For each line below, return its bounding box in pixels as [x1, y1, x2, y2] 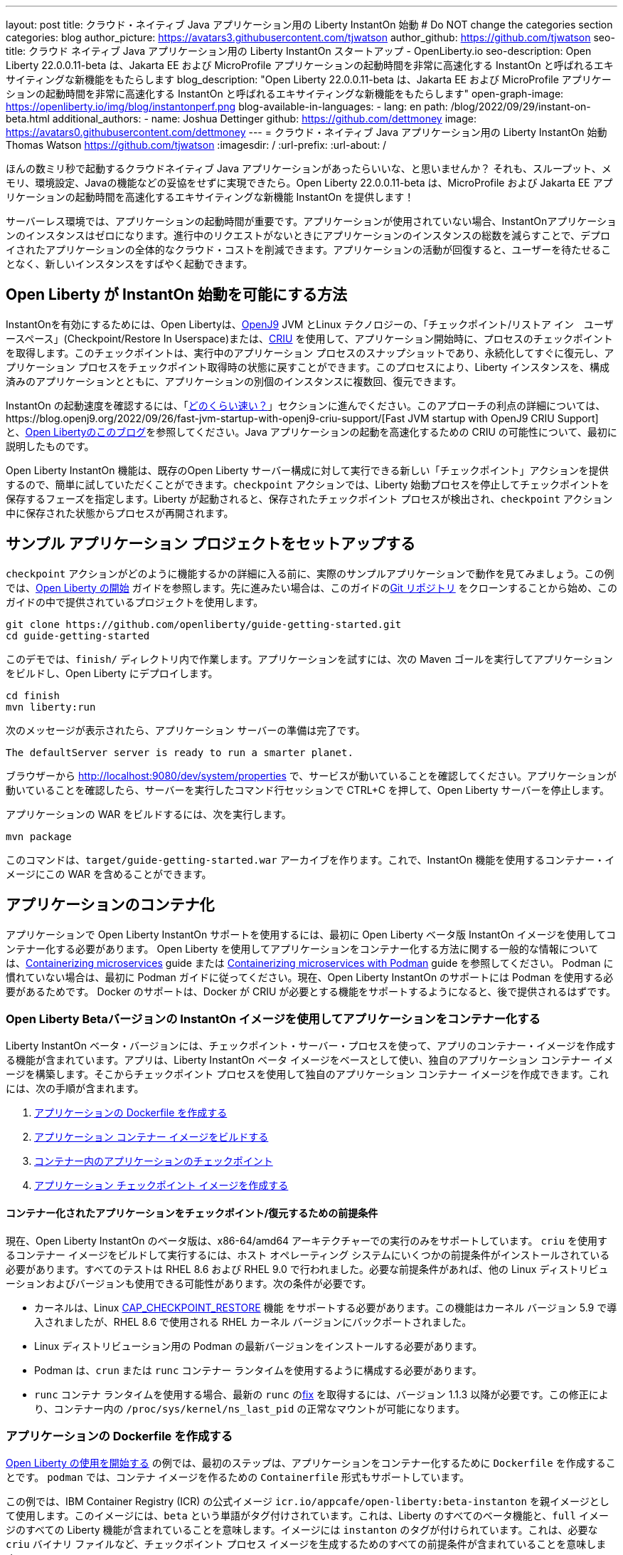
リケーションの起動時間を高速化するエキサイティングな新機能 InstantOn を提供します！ [6, 191, 415, 203]
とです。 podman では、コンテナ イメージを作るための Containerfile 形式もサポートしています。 [6, 1471, 469, 1484]
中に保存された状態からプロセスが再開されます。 [6, 506, 234, 519]
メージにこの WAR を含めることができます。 [6, 867, 212, 880]
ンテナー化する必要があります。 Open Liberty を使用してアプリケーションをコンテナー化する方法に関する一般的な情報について [6, 942, 599, 955]
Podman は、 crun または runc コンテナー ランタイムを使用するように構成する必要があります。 [34, 1363, 482, 1376]
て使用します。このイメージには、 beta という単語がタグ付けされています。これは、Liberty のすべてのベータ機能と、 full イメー [6, 1509, 609, 1522]
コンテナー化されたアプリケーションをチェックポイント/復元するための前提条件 [6, 1206, 378, 1219]
